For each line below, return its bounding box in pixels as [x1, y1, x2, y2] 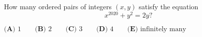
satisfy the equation [139, 1, 199, 11]
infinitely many [140, 25, 186, 33]
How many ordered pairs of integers [4, 1, 112, 11]
